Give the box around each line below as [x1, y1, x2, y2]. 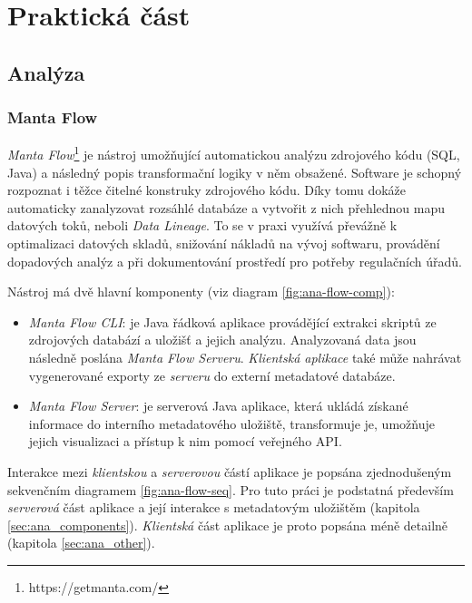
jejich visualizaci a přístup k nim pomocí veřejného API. [28, 432, 342, 451]
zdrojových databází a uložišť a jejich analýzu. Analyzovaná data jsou [28, 330, 417, 349]
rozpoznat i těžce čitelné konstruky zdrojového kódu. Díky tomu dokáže [7, 180, 407, 199]
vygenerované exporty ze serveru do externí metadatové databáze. [28, 365, 396, 384]
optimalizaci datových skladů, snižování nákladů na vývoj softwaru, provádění [7, 234, 440, 252]
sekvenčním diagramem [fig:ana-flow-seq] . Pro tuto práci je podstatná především [7, 480, 454, 499]
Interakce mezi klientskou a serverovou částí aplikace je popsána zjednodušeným [7, 462, 452, 481]
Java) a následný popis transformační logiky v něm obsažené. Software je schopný [7, 162, 462, 181]
